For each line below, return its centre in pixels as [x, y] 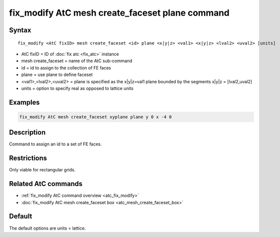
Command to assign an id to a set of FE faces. [56, 144]
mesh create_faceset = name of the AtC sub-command [77, 61]
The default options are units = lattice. [47, 228]
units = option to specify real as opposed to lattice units [77, 88]
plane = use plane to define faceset [57, 75]
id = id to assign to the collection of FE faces [66, 68]
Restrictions [28, 158]
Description [27, 132]
